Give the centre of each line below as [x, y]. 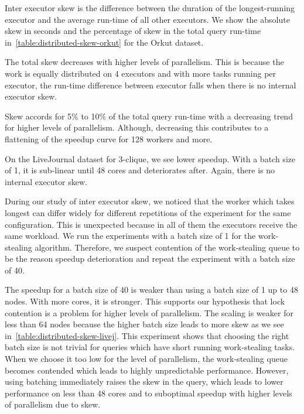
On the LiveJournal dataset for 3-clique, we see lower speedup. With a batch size [150, 158]
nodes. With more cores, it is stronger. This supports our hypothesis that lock [145, 301]
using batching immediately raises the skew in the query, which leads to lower [144, 382]
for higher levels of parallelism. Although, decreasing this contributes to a [137, 127]
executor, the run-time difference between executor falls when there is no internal [151, 85]
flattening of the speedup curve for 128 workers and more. [109, 138]
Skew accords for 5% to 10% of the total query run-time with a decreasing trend [149, 116]
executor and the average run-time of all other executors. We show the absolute [147, 19]
